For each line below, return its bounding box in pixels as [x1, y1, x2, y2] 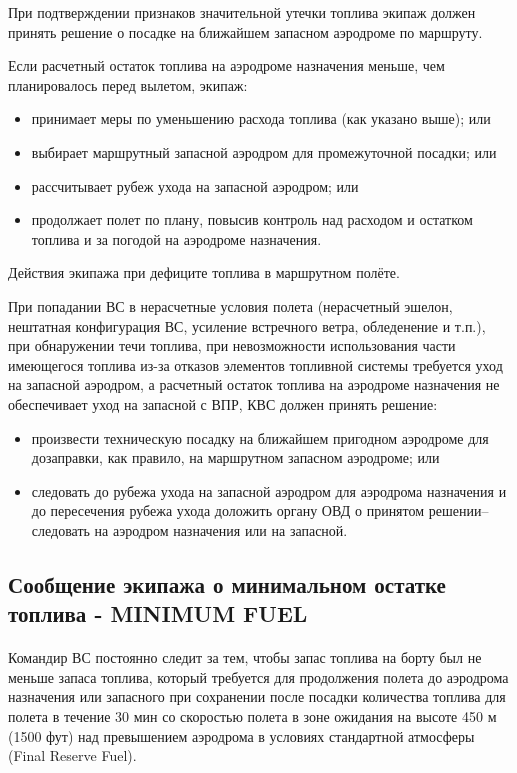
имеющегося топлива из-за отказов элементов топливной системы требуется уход [8, 354, 503, 375]
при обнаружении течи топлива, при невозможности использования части [8, 335, 456, 356]
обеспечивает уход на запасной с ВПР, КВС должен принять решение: [8, 393, 438, 414]
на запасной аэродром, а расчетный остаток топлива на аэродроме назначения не [8, 374, 500, 395]
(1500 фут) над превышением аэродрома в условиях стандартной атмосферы [8, 725, 475, 746]
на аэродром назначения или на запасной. [94, 519, 348, 540]
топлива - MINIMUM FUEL [8, 598, 308, 629]
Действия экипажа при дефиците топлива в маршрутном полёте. [8, 262, 400, 283]
